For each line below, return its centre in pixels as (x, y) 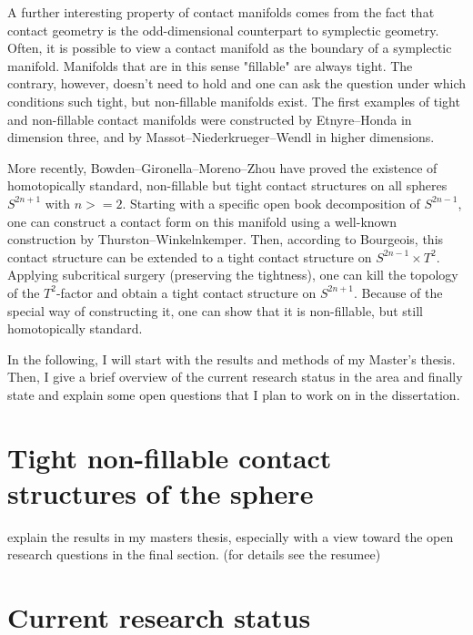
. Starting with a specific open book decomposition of (271, 203)
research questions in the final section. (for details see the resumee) (194, 554)
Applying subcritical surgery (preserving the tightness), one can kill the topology (233, 275)
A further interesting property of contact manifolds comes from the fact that (221, 12)
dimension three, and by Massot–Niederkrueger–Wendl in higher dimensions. (221, 137)
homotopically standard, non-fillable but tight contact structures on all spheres (227, 185)
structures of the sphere (161, 492)
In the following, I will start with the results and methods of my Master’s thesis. (231, 358)
